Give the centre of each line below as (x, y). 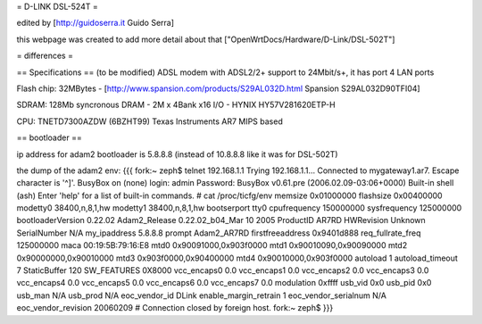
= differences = (45, 56)
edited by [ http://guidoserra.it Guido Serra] (95, 23)
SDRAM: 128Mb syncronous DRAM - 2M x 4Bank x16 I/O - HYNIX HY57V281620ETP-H (176, 105)
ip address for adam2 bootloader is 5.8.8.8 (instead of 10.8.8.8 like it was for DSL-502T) (177, 154)
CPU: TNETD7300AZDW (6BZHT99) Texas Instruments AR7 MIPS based (150, 121)
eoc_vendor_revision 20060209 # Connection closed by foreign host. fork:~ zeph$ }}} (175, 308)
